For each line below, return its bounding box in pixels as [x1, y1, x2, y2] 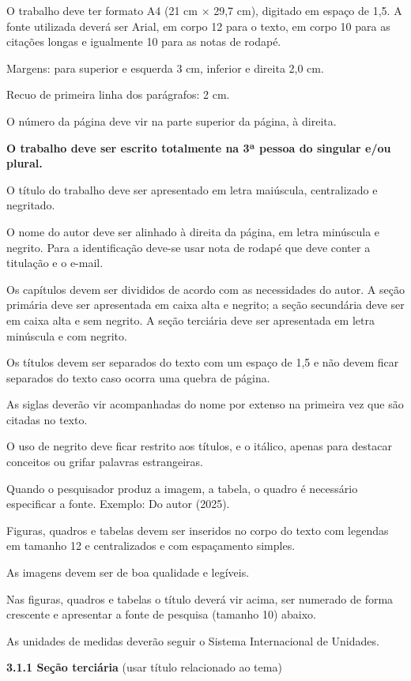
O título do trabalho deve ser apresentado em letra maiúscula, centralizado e [6, 181, 378, 198]
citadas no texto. [6, 411, 88, 427]
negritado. [6, 197, 55, 213]
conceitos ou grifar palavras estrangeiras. [6, 453, 204, 470]
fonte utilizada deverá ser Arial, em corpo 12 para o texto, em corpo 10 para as [6, 17, 390, 34]
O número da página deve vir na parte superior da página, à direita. [6, 112, 337, 129]
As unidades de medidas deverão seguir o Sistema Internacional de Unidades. [6, 632, 379, 649]
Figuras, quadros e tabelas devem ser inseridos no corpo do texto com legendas [6, 521, 389, 538]
